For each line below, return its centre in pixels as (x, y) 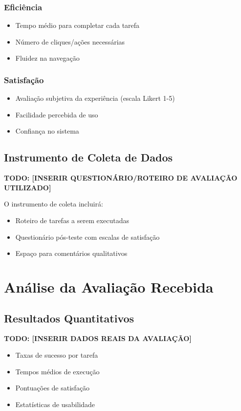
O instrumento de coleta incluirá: (54, 204)
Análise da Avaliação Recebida (109, 286)
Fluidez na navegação (47, 58)
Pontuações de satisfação (53, 388)
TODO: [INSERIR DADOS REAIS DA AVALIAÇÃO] (98, 338)
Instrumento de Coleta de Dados (88, 157)
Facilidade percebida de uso (57, 114)
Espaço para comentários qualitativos (71, 253)
